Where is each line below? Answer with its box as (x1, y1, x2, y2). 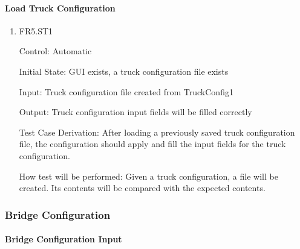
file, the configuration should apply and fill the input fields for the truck (19, 137, 286, 150)
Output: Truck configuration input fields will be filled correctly (19, 106, 252, 118)
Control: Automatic (19, 45, 92, 57)
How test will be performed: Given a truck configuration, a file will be (19, 169, 278, 182)
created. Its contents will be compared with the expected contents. (19, 181, 266, 194)
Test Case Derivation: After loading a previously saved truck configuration (19, 125, 295, 138)
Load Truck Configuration (5, 1, 116, 14)
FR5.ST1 (19, 24, 53, 37)
